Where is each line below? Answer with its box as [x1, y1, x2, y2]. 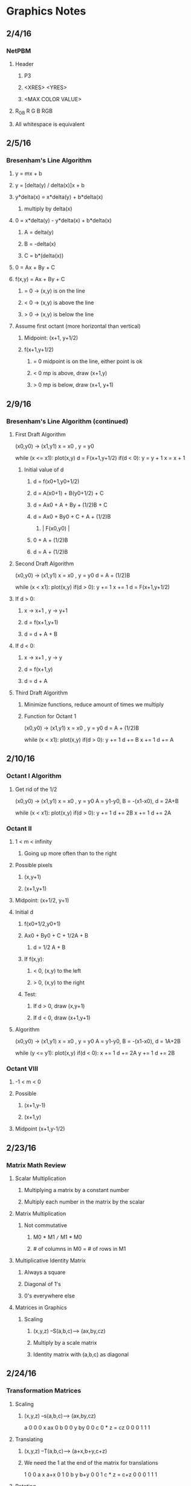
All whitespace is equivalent [15, 120, 85, 128]
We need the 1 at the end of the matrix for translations [24, 1459, 158, 1466]
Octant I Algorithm [6, 771, 62, 780]
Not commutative [24, 1222, 68, 1229]
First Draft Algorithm [15, 431, 66, 438]
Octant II [6, 824, 32, 833]
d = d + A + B [24, 630, 57, 638]
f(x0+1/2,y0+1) [24, 920, 61, 928]
